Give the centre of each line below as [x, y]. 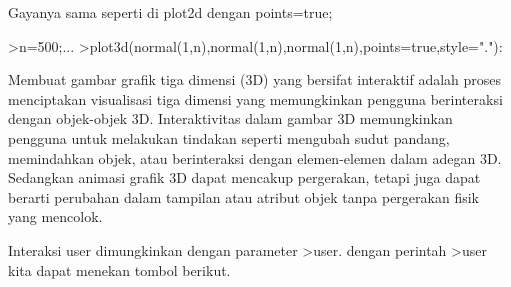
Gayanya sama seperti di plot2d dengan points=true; [170, 12]
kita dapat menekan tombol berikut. [119, 269]
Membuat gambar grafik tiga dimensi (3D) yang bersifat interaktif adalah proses [255, 79]
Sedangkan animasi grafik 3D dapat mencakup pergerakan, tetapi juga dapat [244, 177]
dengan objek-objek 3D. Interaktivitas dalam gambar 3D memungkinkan [230, 118]
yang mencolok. [55, 216]
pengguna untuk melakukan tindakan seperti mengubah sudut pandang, [229, 137]
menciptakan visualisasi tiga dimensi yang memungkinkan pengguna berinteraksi [255, 98]
